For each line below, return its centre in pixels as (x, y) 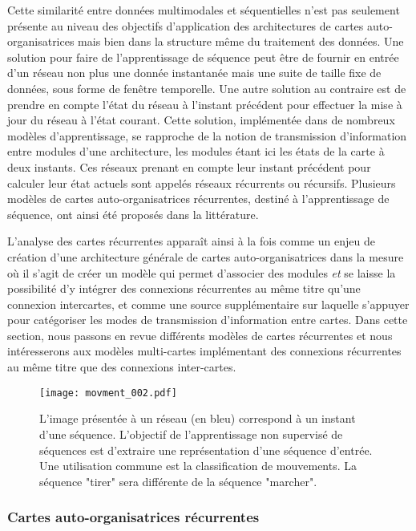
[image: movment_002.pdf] (108, 393)
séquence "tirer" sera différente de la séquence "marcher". (178, 481)
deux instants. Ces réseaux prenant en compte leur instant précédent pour (189, 166)
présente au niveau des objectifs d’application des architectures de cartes (186, 25)
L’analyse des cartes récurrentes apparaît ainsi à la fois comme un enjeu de (191, 241)
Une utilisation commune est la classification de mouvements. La (198, 466)
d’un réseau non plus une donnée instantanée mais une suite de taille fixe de (194, 73)
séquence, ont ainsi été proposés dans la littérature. (133, 214)
